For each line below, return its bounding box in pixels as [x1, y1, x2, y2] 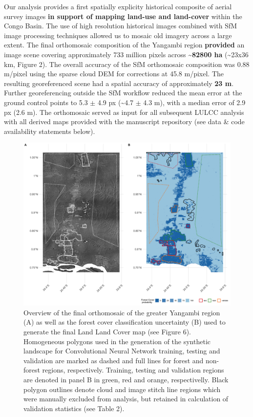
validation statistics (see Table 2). [23, 403, 125, 413]
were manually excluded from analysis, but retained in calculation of [23, 394, 229, 404]
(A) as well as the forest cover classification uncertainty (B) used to [23, 317, 226, 327]
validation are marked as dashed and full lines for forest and [23, 355, 204, 365]
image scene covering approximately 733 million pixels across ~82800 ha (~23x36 [4, 49, 249, 59]
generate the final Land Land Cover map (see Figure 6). [23, 327, 191, 336]
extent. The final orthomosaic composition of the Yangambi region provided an [4, 40, 245, 50]
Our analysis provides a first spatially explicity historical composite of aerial [4, 1, 232, 11]
